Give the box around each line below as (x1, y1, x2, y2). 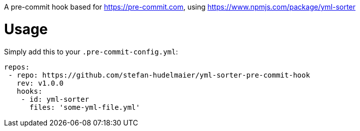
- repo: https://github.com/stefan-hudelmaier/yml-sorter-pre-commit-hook (8, 71, 310, 79)
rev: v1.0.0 (17, 79, 64, 87)
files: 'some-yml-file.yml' (29, 103, 140, 111)
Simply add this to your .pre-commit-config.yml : (4, 47, 178, 56)
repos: (4, 62, 30, 71)
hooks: (17, 87, 42, 95)
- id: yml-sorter (21, 95, 89, 103)
